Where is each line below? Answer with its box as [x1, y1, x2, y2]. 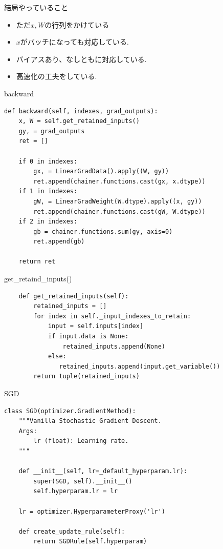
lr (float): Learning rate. [33, 437, 129, 445]
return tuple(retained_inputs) [33, 373, 140, 380]
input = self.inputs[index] [48, 322, 144, 330]
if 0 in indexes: [18, 157, 78, 165]
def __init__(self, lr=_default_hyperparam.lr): [18, 467, 187, 475]
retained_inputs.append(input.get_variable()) [59, 362, 220, 370]
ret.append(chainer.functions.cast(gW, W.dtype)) [33, 208, 206, 215]
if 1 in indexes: [18, 188, 78, 195]
